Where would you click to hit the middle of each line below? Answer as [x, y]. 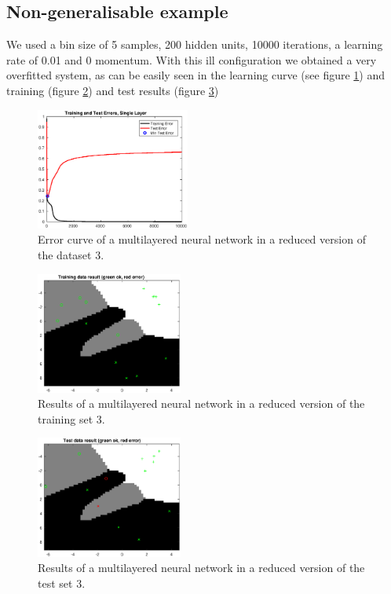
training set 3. [71, 418]
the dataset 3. [71, 254]
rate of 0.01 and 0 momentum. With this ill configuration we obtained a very [192, 59]
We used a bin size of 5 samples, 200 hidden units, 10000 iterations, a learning [195, 44]
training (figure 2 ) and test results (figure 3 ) [113, 90]
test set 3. [62, 583]
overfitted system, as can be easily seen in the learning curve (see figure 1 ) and [196, 75]
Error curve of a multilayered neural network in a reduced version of [202, 239]
